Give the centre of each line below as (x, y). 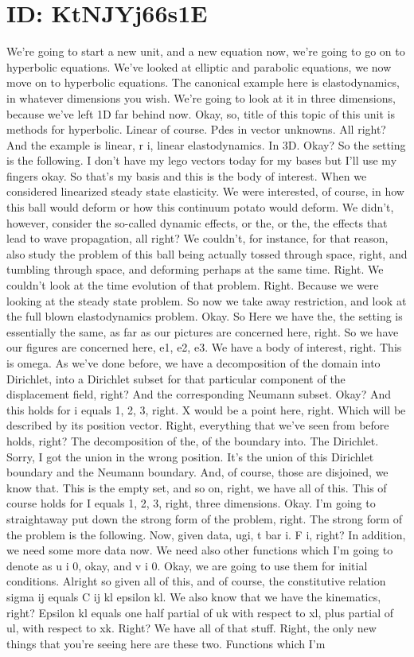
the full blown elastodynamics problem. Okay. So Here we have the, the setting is (205, 316)
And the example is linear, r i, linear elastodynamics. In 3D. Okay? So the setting (206, 144)
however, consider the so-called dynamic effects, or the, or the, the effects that (197, 222)
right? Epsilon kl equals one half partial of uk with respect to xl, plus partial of (200, 612)
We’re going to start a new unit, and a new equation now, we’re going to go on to (206, 51)
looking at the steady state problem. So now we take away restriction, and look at (207, 300)
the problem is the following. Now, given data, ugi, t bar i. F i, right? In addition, (206, 534)
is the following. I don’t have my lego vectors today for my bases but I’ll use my (202, 160)
